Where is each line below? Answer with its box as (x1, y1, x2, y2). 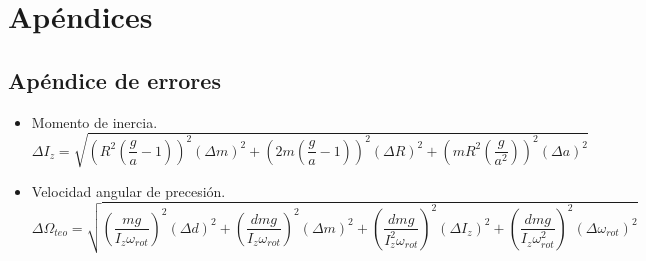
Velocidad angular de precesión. (31, 180, 226, 201)
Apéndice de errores (8, 64, 221, 95)
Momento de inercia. (31, 111, 158, 132)
